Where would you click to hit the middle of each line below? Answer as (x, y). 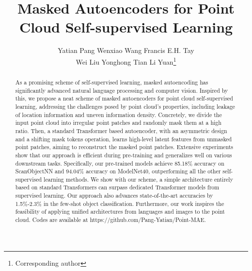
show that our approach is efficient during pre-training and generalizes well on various (124, 155)
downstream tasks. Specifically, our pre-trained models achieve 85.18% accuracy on (120, 163)
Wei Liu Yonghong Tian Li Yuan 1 (126, 61)
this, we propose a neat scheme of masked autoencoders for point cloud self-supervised (124, 98)
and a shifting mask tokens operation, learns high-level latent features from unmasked (124, 139)
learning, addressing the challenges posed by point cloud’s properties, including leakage (125, 106)
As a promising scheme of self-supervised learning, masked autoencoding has (112, 82)
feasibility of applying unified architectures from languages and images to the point (120, 212)
